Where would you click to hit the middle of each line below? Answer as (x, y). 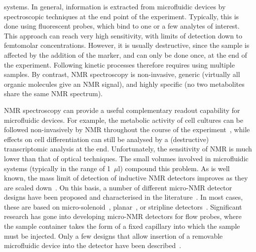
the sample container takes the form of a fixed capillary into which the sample (122, 226)
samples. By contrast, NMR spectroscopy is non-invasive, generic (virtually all (122, 74)
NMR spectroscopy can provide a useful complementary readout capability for (122, 110)
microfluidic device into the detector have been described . (93, 245)
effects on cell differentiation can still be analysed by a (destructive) (107, 139)
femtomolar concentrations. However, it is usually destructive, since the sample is (127, 45)
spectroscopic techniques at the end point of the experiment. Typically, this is (122, 16)
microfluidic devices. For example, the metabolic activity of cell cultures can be (124, 120)
